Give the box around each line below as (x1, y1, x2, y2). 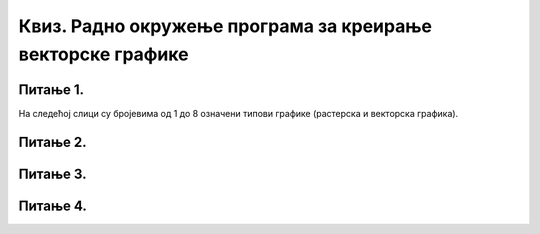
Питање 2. (18, 133, 87, 150)
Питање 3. (18, 165, 87, 182)
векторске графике (18, 43, 189, 65)
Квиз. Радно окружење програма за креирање (18, 15, 433, 37)
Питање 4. (18, 197, 87, 214)
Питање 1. (18, 81, 85, 98)
